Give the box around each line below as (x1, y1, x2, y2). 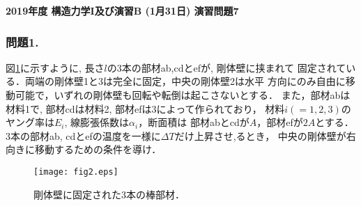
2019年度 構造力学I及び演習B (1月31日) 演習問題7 (6, 3, 239, 17)
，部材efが (256, 115, 303, 129)
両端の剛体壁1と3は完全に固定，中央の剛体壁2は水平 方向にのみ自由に (24, 74, 346, 88)
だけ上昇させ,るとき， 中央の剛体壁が (174, 128, 346, 143)
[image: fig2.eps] (33, 166, 118, 177)
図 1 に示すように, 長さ (6, 60, 105, 74)
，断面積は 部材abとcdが (138, 115, 249, 129)
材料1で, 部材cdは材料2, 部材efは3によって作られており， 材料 (6, 101, 285, 116)
